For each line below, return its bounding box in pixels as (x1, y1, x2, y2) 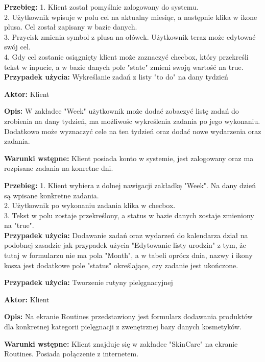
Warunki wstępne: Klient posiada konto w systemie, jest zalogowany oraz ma (4, 152, 254, 163)
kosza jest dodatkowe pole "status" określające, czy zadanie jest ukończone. (4, 260, 238, 270)
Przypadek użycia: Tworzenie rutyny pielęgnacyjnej (4, 277, 173, 288)
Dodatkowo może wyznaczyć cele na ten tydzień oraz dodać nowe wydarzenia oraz (4, 125, 261, 136)
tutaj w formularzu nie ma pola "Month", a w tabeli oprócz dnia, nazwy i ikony (4, 250, 253, 261)
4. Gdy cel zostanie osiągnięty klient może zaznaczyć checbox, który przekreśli (4, 51, 249, 62)
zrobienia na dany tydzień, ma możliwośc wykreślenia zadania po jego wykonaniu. (4, 115, 260, 126)
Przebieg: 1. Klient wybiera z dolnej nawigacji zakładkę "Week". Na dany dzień (4, 179, 256, 190)
